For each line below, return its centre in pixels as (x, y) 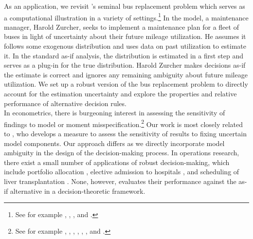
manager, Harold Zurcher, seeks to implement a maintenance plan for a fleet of (121, 27)
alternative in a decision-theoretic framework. (78, 191)
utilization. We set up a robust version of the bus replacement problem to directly (126, 84)
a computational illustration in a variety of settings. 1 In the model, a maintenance (126, 17)
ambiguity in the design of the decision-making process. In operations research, (122, 153)
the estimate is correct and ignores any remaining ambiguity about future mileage (126, 74)
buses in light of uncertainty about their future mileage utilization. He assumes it (125, 36)
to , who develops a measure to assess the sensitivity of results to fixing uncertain (126, 134)
